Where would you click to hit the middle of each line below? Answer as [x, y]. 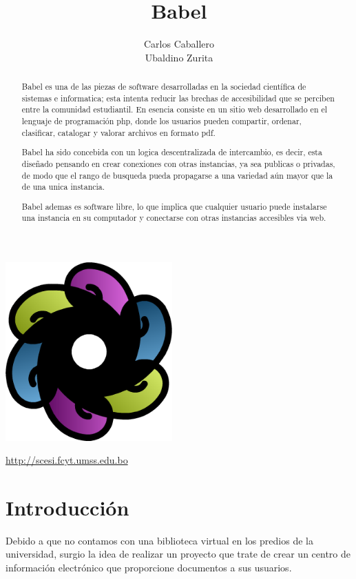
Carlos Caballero [179, 44]
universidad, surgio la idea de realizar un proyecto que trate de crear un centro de [178, 554]
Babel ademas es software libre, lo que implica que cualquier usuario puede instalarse [174, 206]
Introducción [67, 507]
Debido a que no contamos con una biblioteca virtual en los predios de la [159, 540]
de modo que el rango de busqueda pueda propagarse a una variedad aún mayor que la [177, 175]
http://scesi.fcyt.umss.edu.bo [67, 460]
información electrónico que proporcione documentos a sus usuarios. [149, 568]
